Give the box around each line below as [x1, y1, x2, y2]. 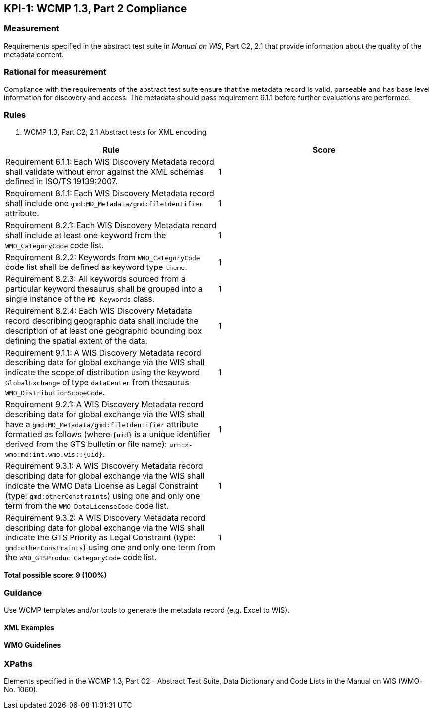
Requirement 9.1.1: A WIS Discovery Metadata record [5, 348, 201, 358]
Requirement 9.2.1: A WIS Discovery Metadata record [5, 399, 204, 410]
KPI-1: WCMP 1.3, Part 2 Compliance [4, 2, 187, 15]
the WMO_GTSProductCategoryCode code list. [5, 552, 157, 563]
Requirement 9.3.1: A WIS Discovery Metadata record [5, 461, 203, 471]
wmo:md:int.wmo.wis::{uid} [5, 451, 103, 459]
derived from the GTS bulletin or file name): [5, 439, 167, 449]
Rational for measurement [4, 67, 106, 77]
